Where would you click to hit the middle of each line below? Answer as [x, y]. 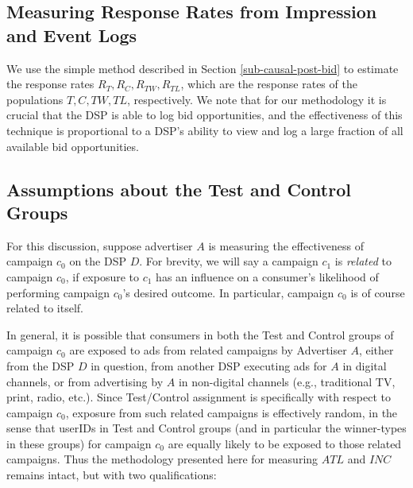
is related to [363, 261]
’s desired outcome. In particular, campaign [228, 292]
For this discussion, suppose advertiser [100, 245]
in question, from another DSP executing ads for [209, 365]
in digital [365, 365]
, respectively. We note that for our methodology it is [257, 99]
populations [35, 99]
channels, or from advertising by [85, 381]
